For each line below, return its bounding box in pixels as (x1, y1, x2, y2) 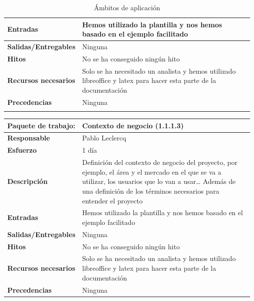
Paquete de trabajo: (7, 120, 76, 130)
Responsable (7, 133, 50, 143)
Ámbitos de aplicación (94, 2, 160, 12)
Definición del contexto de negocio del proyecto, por (82, 157, 237, 167)
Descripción (7, 176, 48, 186)
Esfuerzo (7, 145, 37, 155)
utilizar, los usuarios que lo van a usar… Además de (82, 176, 236, 186)
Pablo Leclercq (82, 133, 127, 143)
